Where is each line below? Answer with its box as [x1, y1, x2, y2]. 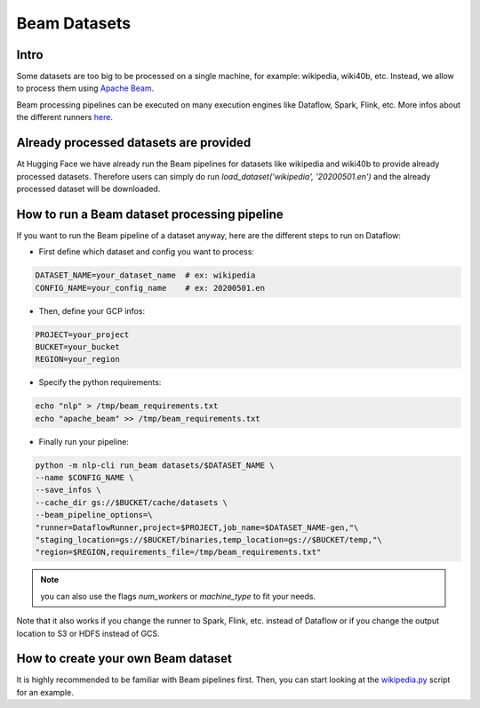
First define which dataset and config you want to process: [38, 246, 255, 257]
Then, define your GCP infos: [38, 305, 146, 316]
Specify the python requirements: [38, 377, 162, 388]
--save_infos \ [35, 485, 101, 495]
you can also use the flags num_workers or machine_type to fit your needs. [40, 591, 316, 601]
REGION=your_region [35, 354, 120, 365]
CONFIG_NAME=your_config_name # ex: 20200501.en [35, 283, 266, 293]
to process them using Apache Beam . [16, 83, 155, 93]
